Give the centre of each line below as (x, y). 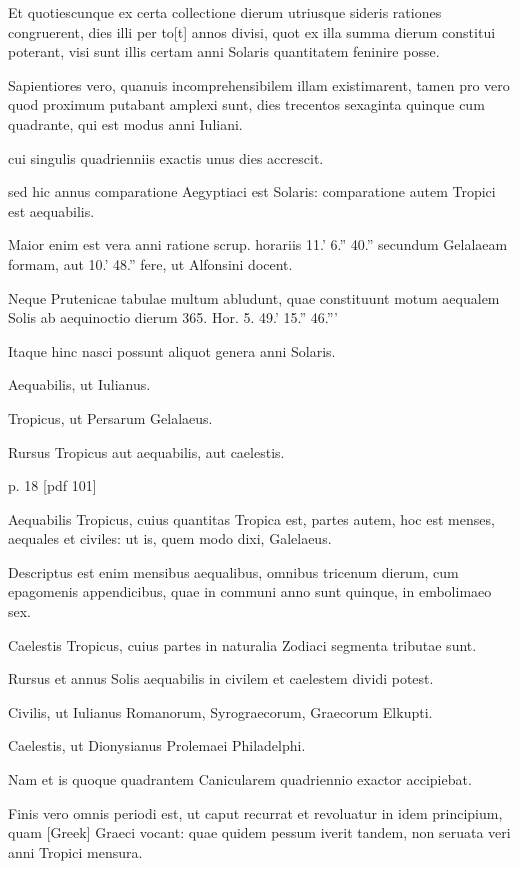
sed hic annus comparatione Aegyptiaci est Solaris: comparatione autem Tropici (252, 191)
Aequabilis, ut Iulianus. (79, 384)
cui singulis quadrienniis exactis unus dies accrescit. (166, 157)
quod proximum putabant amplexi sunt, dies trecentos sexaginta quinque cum (246, 104)
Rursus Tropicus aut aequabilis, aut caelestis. (146, 451)
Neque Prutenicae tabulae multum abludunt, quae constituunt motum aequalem (254, 297)
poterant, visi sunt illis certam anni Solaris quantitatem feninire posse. (224, 51)
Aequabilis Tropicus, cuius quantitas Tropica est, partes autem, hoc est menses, (251, 518)
